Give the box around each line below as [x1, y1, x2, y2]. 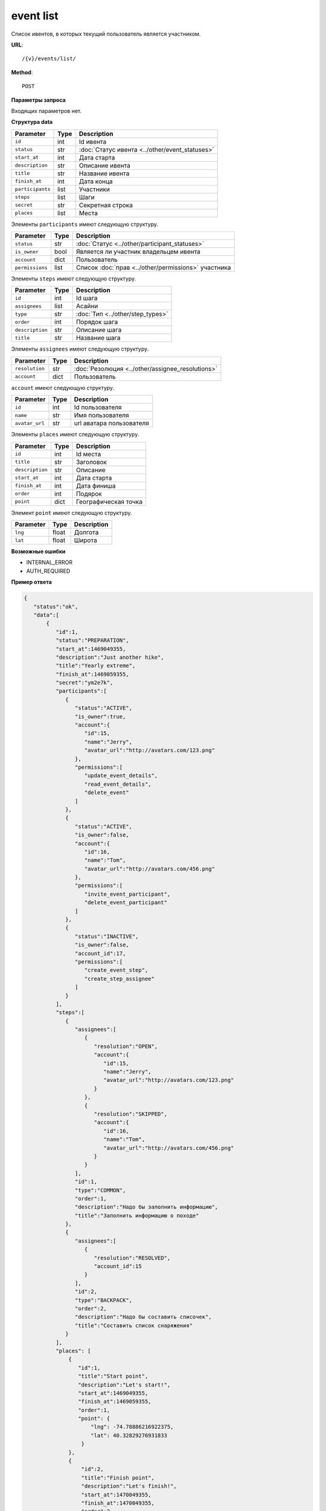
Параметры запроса [11, 96, 66, 103]
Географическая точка [75, 497, 143, 506]
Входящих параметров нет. [11, 107, 82, 114]
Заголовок [75, 458, 107, 466]
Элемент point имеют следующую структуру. [11, 509, 132, 516]
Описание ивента [78, 161, 131, 169]
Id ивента [78, 137, 107, 146]
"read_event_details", [84, 780, 152, 788]
